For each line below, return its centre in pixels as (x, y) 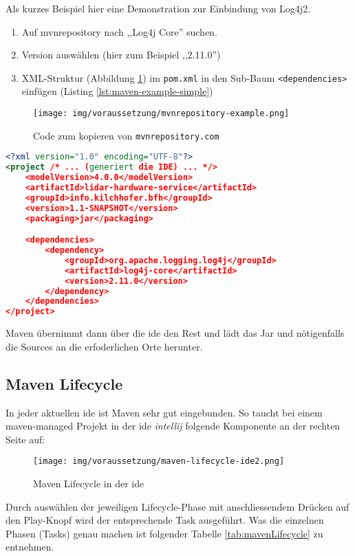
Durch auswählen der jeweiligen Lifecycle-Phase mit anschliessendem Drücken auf (177, 506)
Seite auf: (25, 439)
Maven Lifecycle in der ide (89, 483)
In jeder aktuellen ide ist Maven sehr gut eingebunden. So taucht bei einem (164, 412)
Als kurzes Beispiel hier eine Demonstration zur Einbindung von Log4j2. (158, 8)
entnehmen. (30, 547)
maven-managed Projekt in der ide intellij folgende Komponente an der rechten (173, 426)
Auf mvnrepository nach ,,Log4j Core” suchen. (119, 31)
